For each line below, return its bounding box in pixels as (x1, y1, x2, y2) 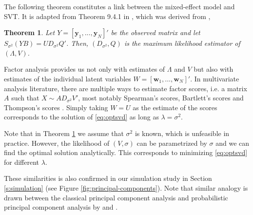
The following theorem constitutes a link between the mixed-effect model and (4, 1, 235, 11)
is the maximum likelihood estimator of (124, 38, 240, 48)
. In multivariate (190, 73, 239, 83)
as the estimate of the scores (133, 102, 217, 112)
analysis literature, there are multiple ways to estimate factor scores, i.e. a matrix (4, 83, 247, 93)
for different (4, 156, 39, 167)
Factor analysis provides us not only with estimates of (4, 64, 165, 74)
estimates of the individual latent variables (4, 73, 131, 83)
